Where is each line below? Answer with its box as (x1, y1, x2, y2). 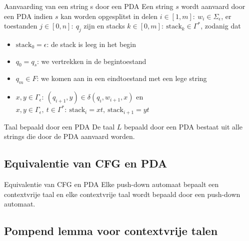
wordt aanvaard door (181, 1, 245, 11)
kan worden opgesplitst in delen (60, 10, 158, 21)
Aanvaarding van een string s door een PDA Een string (4, 1, 173, 11)
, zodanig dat (200, 20, 241, 31)
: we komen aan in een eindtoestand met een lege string (36, 73, 207, 83)
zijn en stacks (83, 20, 125, 31)
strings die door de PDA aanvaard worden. (4, 131, 135, 141)
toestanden (4, 20, 37, 31)
